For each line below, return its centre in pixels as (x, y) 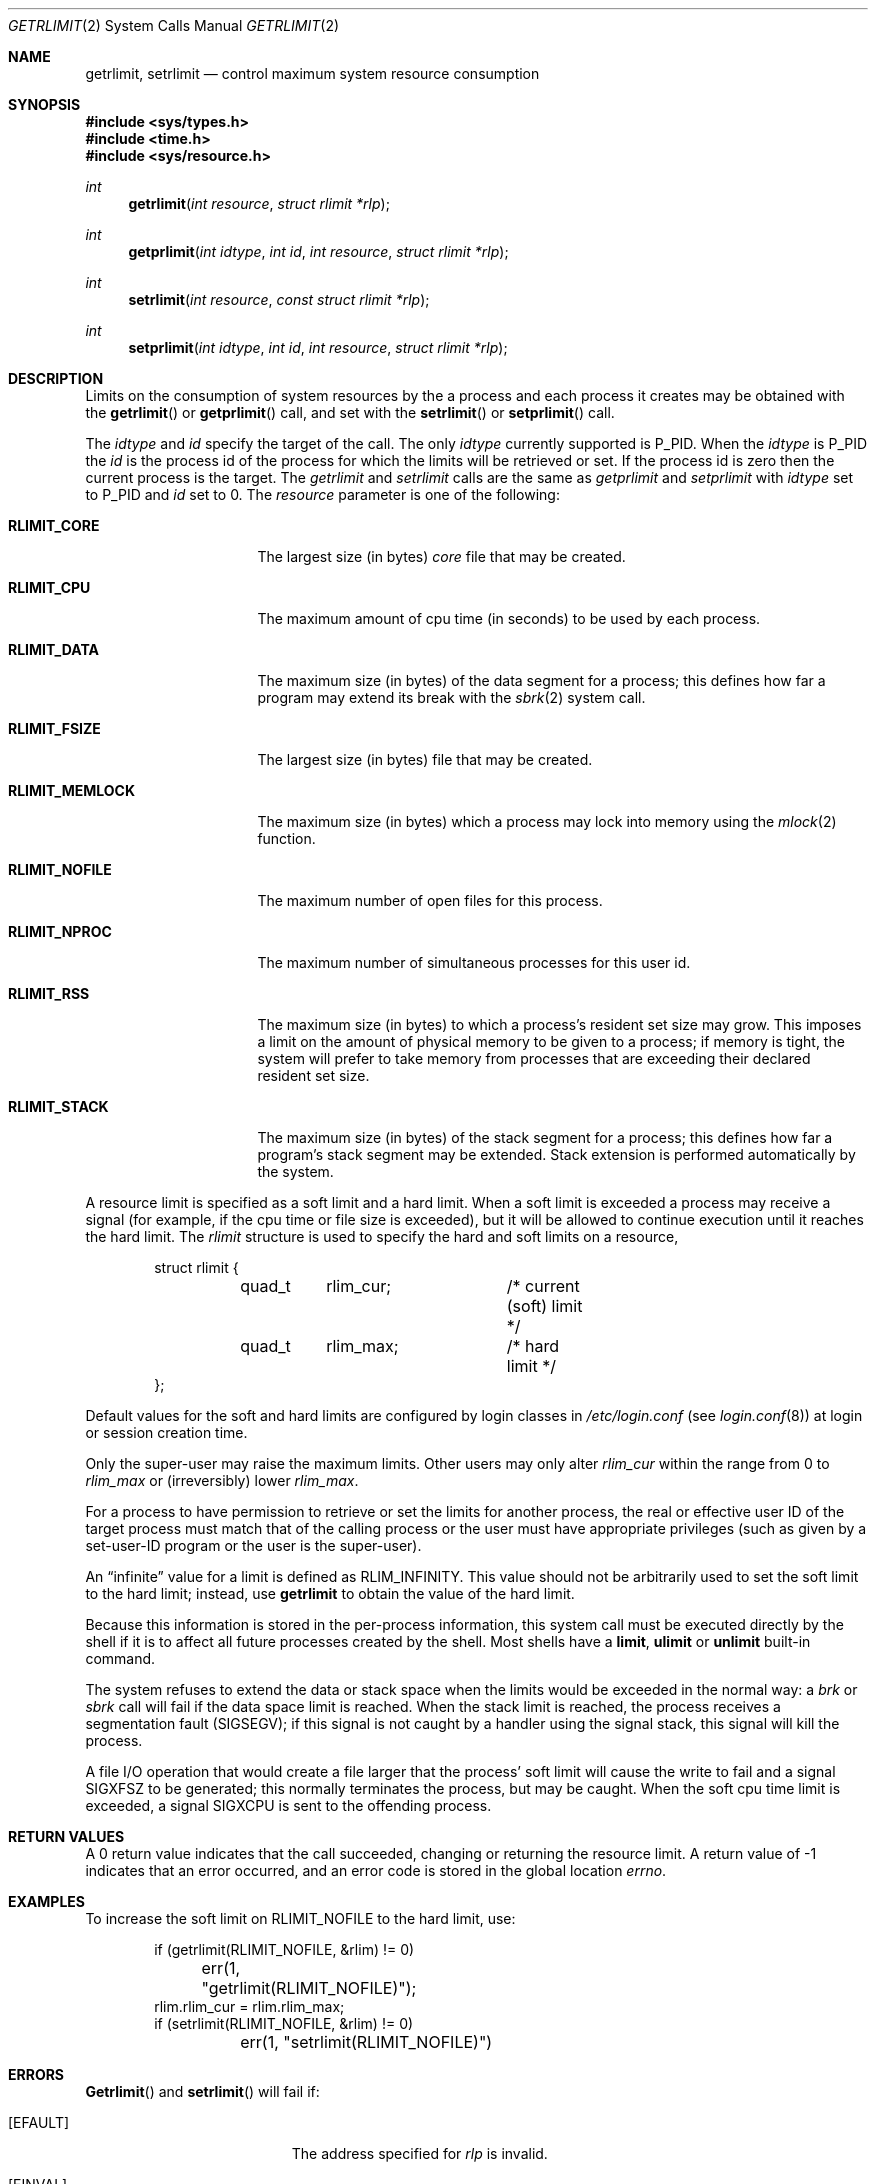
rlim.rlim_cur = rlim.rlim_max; (249, 2006)
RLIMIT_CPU (49, 587)
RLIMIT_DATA (53, 649)
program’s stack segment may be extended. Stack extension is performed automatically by (556, 1154)
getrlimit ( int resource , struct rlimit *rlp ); (259, 203)
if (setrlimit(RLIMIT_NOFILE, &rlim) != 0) (284, 2023)
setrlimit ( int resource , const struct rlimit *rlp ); (279, 299)
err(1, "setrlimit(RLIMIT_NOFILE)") (366, 2042)
